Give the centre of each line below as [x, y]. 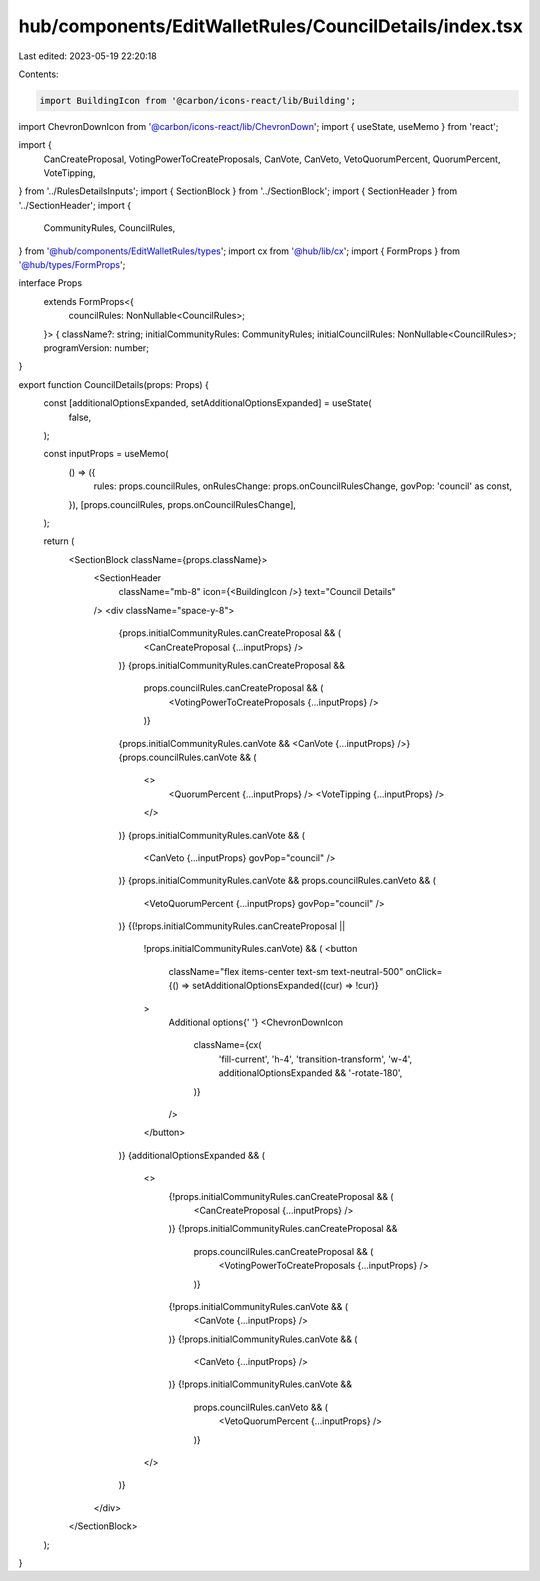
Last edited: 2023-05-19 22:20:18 [87, 56]
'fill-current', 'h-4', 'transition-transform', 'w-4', [315, 1059]
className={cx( [227, 1045]
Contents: [38, 74]
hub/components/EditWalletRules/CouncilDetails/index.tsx [271, 26]
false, [80, 417]
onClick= [424, 971]
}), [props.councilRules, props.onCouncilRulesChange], [182, 504]
